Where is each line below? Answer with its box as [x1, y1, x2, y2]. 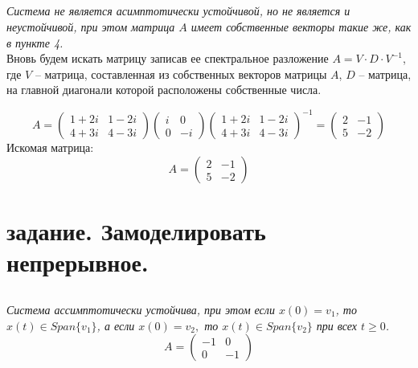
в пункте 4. [6, 34, 64, 51]
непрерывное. [6, 246, 149, 279]
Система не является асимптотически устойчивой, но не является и [6, 2, 350, 19]
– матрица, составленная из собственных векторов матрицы [35, 65, 327, 82]
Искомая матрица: [6, 139, 94, 156]
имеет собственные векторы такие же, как [191, 18, 412, 35]
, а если [96, 317, 135, 333]
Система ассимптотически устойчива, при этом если [6, 301, 275, 317]
